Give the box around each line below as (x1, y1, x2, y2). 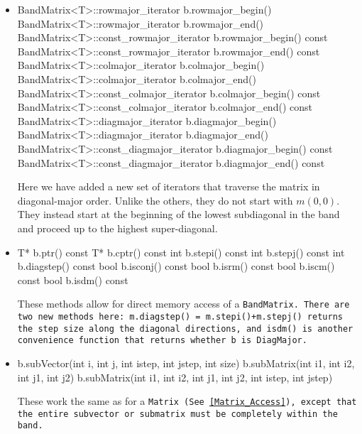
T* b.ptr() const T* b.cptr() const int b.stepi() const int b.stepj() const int (17, 244, 345, 259)
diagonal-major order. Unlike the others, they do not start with (17, 192, 293, 207)
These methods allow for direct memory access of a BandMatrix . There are (17, 296, 350, 311)
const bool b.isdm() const (17, 272, 128, 287)
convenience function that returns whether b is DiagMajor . (17, 335, 307, 346)
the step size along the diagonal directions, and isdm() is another (17, 323, 353, 334)
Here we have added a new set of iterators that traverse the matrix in (17, 179, 320, 194)
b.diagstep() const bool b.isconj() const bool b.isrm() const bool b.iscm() (17, 259, 335, 273)
